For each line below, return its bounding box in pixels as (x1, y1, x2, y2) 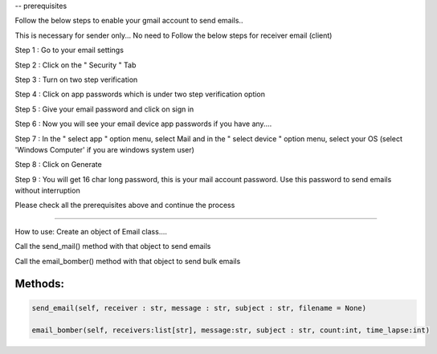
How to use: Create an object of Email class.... (14, 226, 168, 236)
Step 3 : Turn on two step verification (14, 75, 138, 84)
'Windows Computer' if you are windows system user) (14, 144, 194, 154)
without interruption (14, 185, 80, 196)
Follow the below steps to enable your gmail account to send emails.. (14, 16, 243, 26)
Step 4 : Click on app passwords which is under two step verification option (14, 89, 265, 100)
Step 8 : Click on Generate (14, 160, 102, 169)
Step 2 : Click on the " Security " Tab (14, 60, 137, 70)
